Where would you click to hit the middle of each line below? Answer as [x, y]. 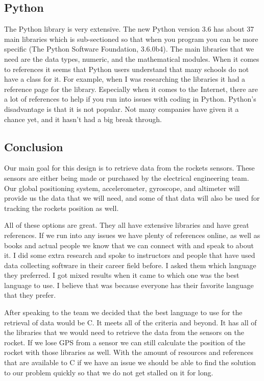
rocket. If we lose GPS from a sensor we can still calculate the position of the [125, 342]
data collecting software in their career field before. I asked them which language [130, 265]
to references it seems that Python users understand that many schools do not [127, 69]
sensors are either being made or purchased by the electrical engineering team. [127, 177]
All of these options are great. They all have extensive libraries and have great [127, 225]
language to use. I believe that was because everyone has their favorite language [129, 285]
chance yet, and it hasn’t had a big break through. [83, 119]
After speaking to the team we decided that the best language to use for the [123, 312]
